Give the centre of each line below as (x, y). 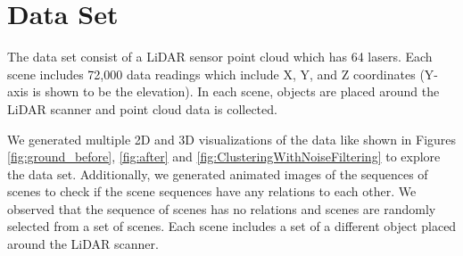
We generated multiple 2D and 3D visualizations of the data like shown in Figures (232, 139)
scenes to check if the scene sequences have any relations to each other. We (212, 191)
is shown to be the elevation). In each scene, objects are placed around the (236, 91)
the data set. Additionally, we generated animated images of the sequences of (218, 173)
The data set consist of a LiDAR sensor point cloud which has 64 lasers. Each (220, 57)
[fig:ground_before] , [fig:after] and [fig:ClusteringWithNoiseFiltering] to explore (224, 157)
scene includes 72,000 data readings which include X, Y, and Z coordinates (211, 74)
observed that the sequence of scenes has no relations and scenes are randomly (222, 208)
